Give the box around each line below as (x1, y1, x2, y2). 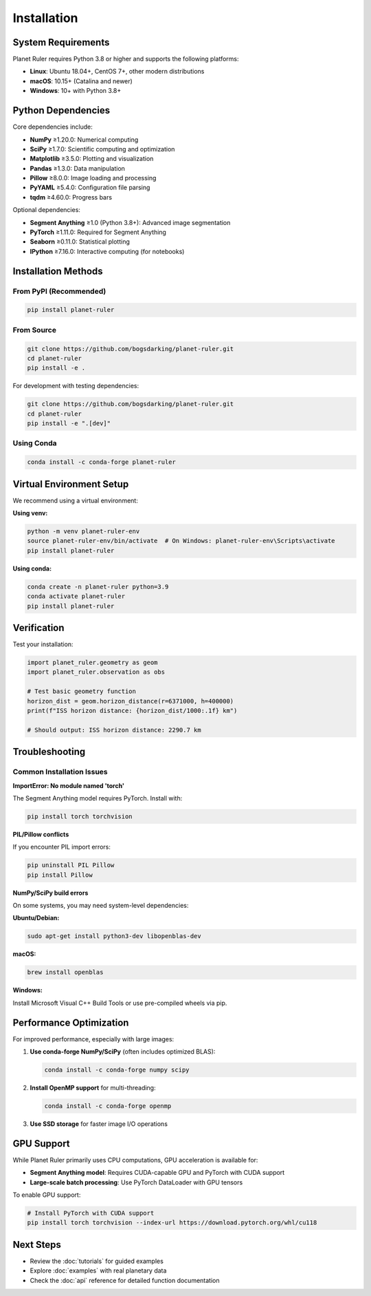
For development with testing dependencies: (12, 382, 139, 390)
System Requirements (12, 36, 110, 48)
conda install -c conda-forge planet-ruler (27, 458, 177, 466)
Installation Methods (12, 265, 103, 277)
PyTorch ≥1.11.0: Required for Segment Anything (30, 228, 166, 237)
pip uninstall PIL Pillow (27, 861, 115, 869)
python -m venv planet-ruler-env (27, 527, 140, 535)
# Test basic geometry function (27, 688, 137, 695)
